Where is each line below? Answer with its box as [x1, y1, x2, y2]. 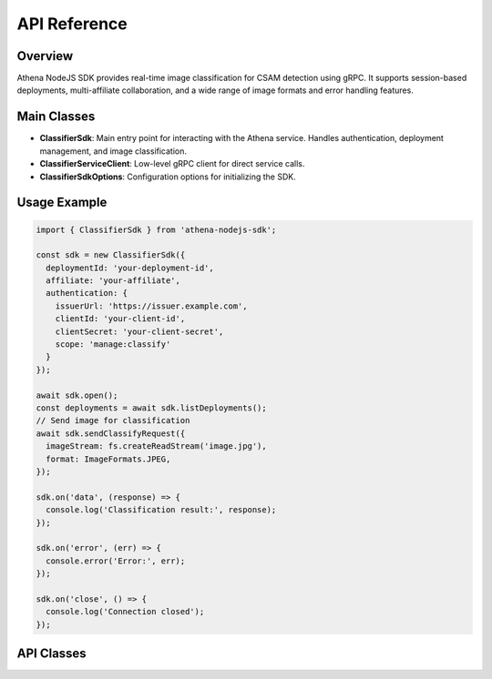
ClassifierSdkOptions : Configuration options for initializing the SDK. [39, 171, 296, 182]
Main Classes [16, 109, 96, 125]
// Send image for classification [36, 415, 190, 426]
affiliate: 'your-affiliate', [46, 276, 181, 286]
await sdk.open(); [36, 390, 118, 400]
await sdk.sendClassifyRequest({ [36, 428, 186, 439]
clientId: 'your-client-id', [55, 314, 186, 324]
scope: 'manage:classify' [55, 339, 171, 350]
